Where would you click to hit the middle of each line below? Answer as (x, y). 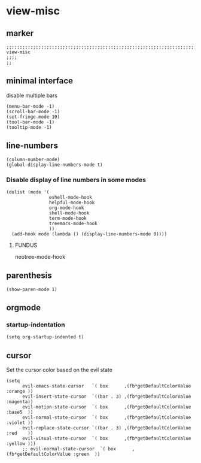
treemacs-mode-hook (73, 223)
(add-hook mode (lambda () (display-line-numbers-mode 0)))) (89, 234)
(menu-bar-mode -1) (31, 106)
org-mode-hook (66, 208)
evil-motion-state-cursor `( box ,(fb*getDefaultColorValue (106, 407)
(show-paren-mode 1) (32, 289)
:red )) (20, 433)
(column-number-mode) (33, 159)
